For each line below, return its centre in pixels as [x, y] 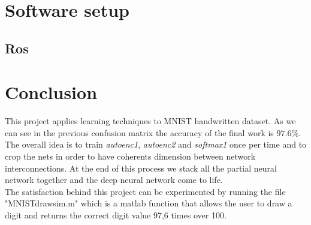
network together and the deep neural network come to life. [114, 180]
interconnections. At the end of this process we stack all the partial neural [141, 168]
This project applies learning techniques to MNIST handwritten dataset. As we [150, 121]
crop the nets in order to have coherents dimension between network [130, 156]
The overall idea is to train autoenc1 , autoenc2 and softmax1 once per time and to [156, 144]
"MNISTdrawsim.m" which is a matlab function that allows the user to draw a [149, 203]
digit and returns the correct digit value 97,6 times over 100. [116, 215]
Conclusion [51, 92]
